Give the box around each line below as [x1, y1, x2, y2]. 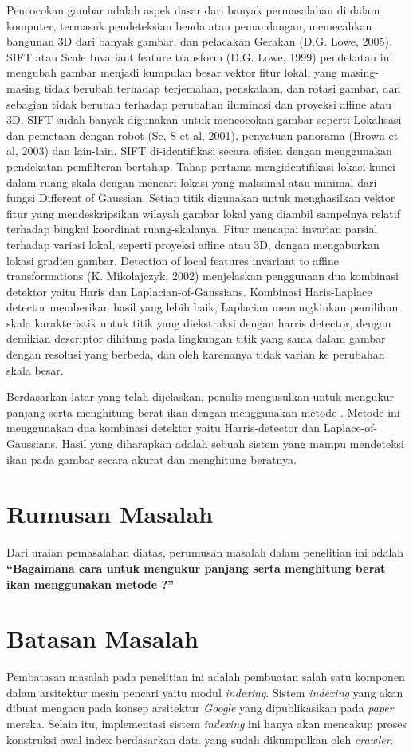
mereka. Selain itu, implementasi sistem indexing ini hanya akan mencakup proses [6, 715, 407, 732]
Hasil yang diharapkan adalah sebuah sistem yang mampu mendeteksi [61, 435, 404, 452]
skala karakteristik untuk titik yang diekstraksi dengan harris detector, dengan [6, 314, 391, 331]
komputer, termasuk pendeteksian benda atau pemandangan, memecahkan [6, 17, 372, 34]
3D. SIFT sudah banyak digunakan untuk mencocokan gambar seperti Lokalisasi [6, 111, 402, 128]
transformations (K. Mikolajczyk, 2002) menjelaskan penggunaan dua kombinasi [6, 268, 399, 284]
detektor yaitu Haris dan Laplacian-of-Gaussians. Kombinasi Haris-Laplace [6, 283, 372, 299]
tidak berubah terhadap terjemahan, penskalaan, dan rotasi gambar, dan [44, 79, 401, 96]
